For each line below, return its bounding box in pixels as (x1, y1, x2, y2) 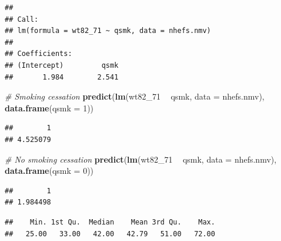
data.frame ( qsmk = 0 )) (5, 164, 94, 177)
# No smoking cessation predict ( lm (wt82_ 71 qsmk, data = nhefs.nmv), (5, 153, 277, 165)
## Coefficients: (5, 49, 72, 58)
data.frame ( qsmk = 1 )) (5, 101, 94, 114)
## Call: (5, 15, 39, 24)
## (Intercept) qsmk (5, 61, 119, 70)
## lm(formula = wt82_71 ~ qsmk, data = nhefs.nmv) (5, 27, 211, 35)
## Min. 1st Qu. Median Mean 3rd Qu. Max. (5, 217, 215, 226)
